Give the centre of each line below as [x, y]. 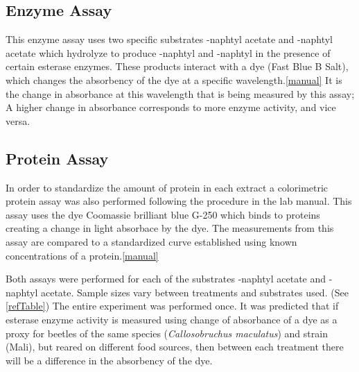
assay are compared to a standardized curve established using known [151, 241]
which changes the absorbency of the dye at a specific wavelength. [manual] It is [174, 79]
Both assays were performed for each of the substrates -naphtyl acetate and [166, 279]
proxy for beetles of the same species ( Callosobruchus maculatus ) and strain [167, 333]
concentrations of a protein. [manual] [82, 255]
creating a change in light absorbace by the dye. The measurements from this [170, 228]
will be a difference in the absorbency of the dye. [109, 360]
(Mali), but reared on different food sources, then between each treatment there [175, 347]
